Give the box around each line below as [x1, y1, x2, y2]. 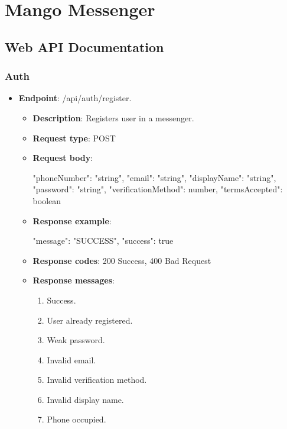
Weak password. [47, 334, 105, 346]
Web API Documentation [5, 37, 164, 56]
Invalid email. [47, 353, 96, 366]
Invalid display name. [47, 393, 124, 405]
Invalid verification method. [47, 373, 147, 386]
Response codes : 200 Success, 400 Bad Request [32, 254, 211, 266]
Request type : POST [32, 131, 116, 144]
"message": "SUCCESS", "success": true [32, 234, 174, 247]
